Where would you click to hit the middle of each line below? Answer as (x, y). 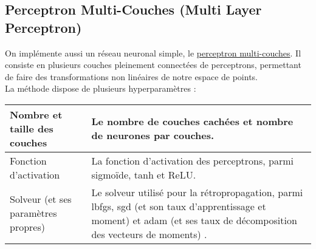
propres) (27, 227)
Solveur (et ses (41, 199)
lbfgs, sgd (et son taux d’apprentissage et (179, 206)
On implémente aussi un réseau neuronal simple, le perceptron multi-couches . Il (153, 53)
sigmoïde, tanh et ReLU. (144, 174)
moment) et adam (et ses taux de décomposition (194, 220)
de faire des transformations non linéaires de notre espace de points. (131, 76)
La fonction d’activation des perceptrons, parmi (193, 160)
